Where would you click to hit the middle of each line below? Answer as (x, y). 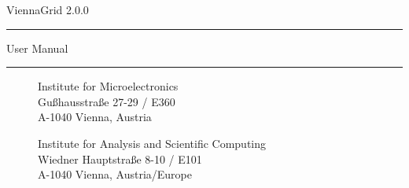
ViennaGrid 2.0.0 (48, 9)
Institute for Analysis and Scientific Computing (152, 143)
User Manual (37, 48)
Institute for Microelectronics (108, 86)
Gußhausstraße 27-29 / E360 (107, 101)
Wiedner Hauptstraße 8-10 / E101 (120, 159)
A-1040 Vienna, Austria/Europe (115, 174)
